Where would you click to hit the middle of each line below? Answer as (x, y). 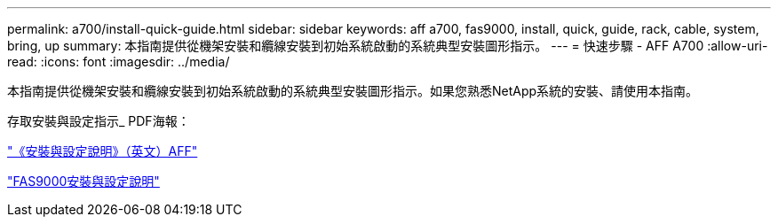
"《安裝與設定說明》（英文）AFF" (103, 151)
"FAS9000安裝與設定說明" (83, 181)
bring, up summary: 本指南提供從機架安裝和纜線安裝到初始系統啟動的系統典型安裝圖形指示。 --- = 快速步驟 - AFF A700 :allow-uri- (388, 46)
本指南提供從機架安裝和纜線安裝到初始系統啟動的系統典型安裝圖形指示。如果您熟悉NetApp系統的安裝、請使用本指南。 (353, 91)
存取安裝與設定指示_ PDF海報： (99, 121)
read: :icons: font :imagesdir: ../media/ (119, 62)
